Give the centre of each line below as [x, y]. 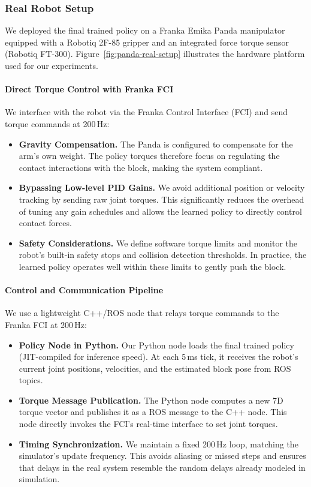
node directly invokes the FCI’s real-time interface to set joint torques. [148, 424]
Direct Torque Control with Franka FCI [89, 89]
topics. [31, 380]
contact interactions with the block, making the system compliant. [141, 167]
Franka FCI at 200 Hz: [46, 324]
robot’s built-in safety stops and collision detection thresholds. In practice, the [163, 255]
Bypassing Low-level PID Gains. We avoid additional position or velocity [162, 187]
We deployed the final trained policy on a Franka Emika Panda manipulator [145, 30]
